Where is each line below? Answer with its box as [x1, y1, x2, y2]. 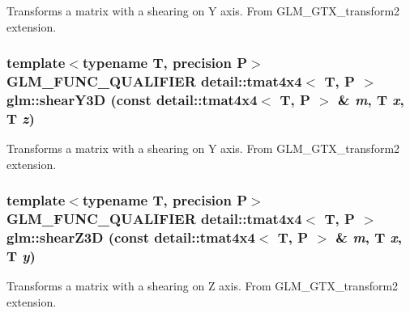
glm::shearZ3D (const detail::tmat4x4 [6, 227, 255, 247]
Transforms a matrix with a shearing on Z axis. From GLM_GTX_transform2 [6, 277, 399, 294]
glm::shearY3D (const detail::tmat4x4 [6, 89, 258, 109]
